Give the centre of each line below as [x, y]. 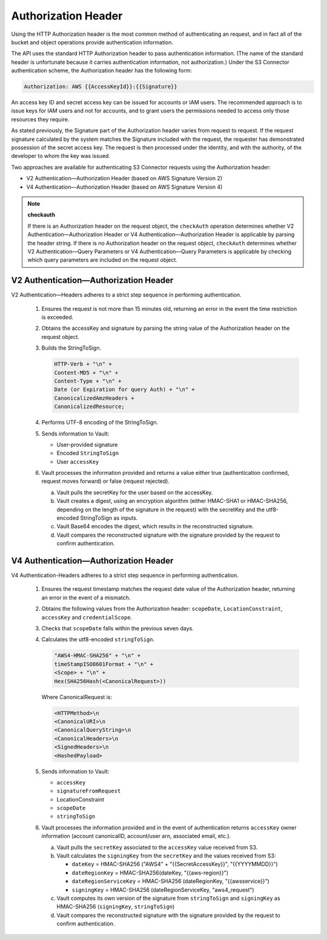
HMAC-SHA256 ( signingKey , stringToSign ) [116, 907]
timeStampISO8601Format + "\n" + [104, 664]
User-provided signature [87, 444]
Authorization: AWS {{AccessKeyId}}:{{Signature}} [101, 87]
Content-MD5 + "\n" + [86, 373]
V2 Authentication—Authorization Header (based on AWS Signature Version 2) [124, 179]
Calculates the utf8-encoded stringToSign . [98, 639]
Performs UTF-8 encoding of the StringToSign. [100, 423]
